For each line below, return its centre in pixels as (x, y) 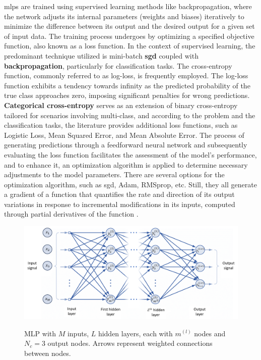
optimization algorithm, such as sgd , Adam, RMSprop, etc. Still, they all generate (130, 184)
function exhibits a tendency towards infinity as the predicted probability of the (127, 85)
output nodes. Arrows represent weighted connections (130, 343)
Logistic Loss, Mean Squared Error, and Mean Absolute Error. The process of (124, 135)
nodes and (210, 333)
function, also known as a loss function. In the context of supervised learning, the (130, 46)
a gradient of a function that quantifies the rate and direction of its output (119, 194)
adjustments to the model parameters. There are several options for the (114, 174)
